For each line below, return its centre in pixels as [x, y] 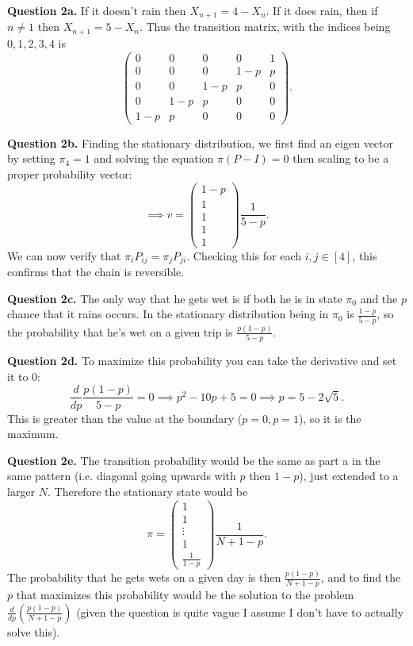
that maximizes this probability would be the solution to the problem [185, 595]
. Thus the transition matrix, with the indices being [265, 27]
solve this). [34, 631]
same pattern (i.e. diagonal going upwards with [122, 476]
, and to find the [361, 577]
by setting [31, 158]
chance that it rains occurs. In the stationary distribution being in [168, 314]
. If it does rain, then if [322, 10]
